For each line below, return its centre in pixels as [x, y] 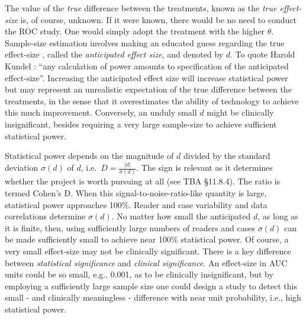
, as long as [278, 216]
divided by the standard [227, 156]
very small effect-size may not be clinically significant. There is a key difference [148, 251]
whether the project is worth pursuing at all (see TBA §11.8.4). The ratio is [143, 181]
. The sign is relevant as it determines [204, 168]
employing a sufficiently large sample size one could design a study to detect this [151, 285]
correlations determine [45, 216]
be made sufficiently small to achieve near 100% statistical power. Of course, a [147, 239]
